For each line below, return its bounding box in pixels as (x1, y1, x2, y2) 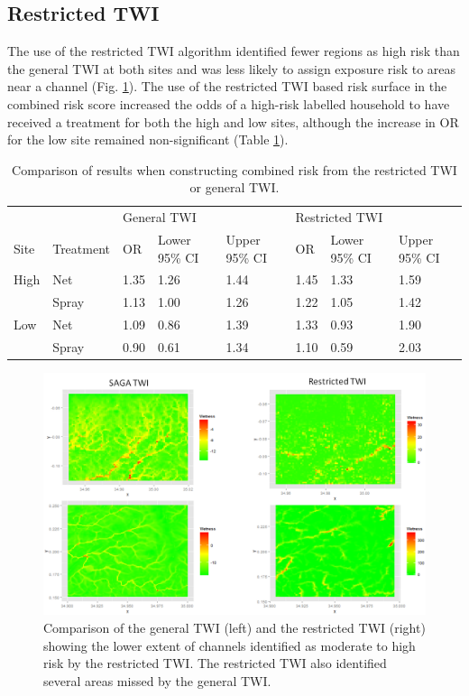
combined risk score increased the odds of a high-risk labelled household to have (7, 94, 450, 113)
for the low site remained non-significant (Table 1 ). (7, 130, 289, 149)
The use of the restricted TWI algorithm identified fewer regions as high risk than (7, 42, 460, 60)
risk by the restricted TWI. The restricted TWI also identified (43, 654, 387, 673)
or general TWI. (189, 178, 280, 197)
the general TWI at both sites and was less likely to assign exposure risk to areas (7, 59, 456, 78)
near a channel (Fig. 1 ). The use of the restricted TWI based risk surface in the (7, 77, 447, 96)
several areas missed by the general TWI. (43, 671, 271, 690)
